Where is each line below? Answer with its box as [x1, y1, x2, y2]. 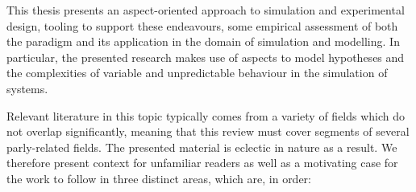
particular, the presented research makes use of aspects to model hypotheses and [6, 48, 405, 65]
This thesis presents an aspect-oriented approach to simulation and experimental [6, 2, 405, 18]
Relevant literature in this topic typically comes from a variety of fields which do [6, 107, 406, 124]
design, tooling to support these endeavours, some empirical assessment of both [6, 17, 398, 34]
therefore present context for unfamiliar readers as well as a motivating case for [6, 154, 398, 171]
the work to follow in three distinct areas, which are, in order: [6, 170, 311, 186]
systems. [6, 80, 48, 96]
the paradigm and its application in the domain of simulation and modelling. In [6, 33, 400, 50]
